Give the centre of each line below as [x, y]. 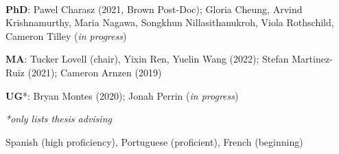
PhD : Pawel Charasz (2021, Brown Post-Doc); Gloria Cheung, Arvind [154, 9]
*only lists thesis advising [59, 119]
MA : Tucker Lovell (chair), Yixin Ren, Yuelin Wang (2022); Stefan [147, 59]
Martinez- [312, 59]
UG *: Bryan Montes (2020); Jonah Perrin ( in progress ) [122, 95]
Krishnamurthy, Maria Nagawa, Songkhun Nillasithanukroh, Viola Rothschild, [170, 22]
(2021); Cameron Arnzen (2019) [95, 72]
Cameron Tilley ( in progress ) [66, 35]
